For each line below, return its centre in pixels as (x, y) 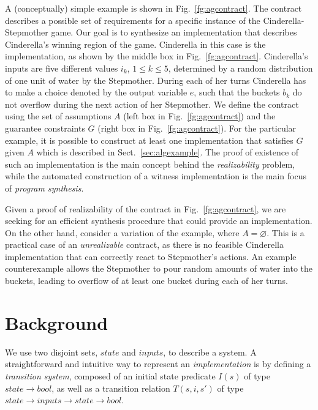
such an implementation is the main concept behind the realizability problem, (150, 164)
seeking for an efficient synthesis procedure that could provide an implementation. (159, 221)
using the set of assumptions (58, 116)
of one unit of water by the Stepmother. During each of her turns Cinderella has (156, 80)
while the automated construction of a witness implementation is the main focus (156, 176)
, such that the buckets (237, 92)
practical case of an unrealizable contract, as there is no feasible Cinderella (144, 244)
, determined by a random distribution (240, 68)
